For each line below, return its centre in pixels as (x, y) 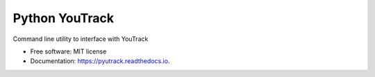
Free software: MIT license (68, 51)
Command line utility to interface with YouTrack (81, 39)
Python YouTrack (64, 18)
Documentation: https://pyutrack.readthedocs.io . (100, 61)
